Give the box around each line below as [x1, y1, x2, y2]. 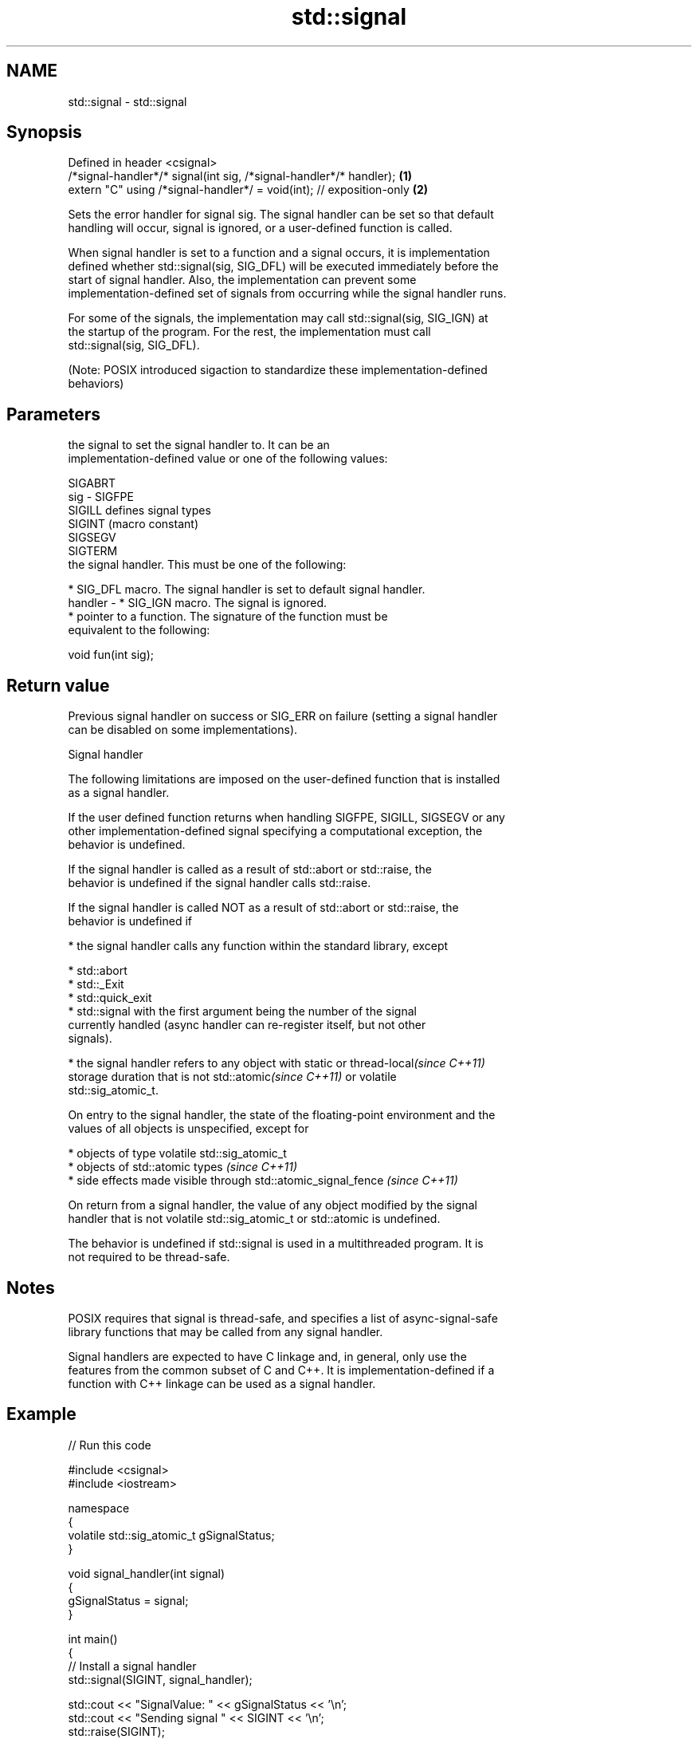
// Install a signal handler [68, 1658, 197, 1673]
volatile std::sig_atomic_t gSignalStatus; [68, 1528, 275, 1542]
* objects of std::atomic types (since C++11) [68, 1160, 298, 1174]
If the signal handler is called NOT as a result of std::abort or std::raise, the [68, 901, 459, 915]
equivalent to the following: [68, 623, 210, 637]
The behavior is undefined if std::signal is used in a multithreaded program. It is [68, 1236, 484, 1251]
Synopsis [6, 122, 82, 143]
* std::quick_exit [68, 991, 152, 1005]
